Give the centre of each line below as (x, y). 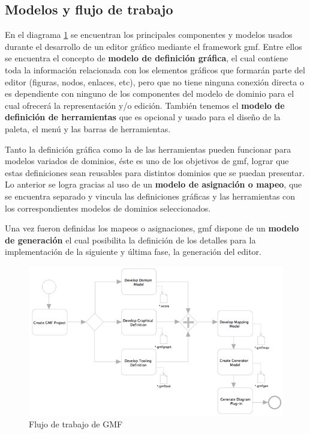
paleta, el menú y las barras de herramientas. (88, 128)
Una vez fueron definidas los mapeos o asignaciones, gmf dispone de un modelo (152, 228)
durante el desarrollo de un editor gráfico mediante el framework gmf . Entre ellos (154, 46)
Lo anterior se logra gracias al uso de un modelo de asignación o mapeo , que (154, 184)
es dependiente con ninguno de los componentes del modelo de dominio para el (150, 93)
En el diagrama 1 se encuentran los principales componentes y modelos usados (149, 35)
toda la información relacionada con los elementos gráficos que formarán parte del (155, 69)
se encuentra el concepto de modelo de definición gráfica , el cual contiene (147, 58)
